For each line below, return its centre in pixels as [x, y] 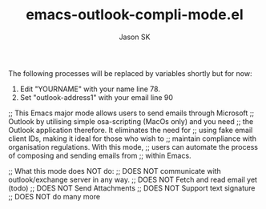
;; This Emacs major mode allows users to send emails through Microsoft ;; [131, 113]
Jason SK [135, 37]
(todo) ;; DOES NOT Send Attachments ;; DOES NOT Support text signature [132, 188]
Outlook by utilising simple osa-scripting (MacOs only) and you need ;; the [131, 121]
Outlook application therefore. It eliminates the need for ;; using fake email [131, 130]
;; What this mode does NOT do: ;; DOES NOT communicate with [115, 171]
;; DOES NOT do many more [54, 196]
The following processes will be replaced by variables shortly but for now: [130, 73]
